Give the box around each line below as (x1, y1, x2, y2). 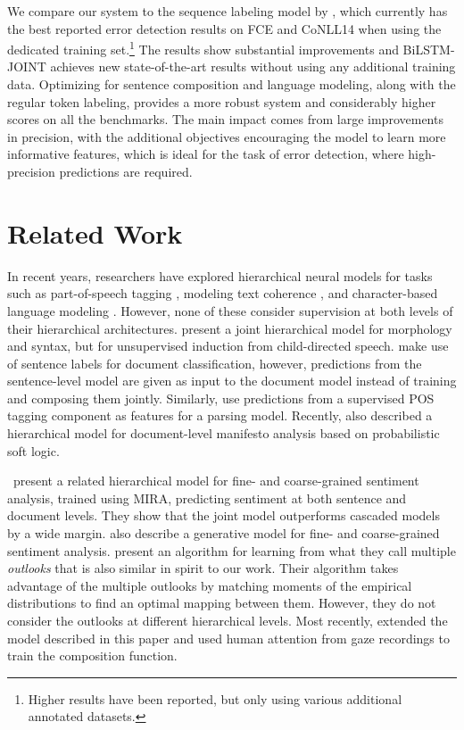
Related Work (7, 214, 183, 251)
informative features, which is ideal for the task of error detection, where (7, 145, 404, 163)
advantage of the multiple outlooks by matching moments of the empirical (7, 576, 412, 594)
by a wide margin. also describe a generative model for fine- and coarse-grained (7, 524, 440, 543)
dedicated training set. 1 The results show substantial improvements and (7, 37, 399, 58)
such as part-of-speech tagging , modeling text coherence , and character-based (7, 284, 438, 303)
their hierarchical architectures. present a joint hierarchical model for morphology (7, 319, 452, 337)
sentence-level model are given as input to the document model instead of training (7, 371, 457, 390)
